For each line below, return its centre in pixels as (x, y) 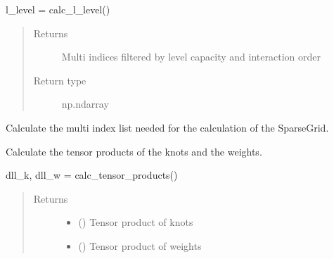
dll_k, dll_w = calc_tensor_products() (92, 175)
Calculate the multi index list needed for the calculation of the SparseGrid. (167, 127)
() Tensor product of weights (140, 245)
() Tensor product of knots (136, 222)
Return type (60, 80)
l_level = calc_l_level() (58, 9)
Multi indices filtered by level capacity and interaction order (191, 57)
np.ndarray (85, 104)
